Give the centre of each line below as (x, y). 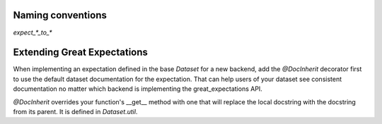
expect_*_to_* (33, 32)
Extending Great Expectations (81, 52)
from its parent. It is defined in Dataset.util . (75, 111)
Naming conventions (60, 15)
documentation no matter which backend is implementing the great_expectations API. (138, 89)
